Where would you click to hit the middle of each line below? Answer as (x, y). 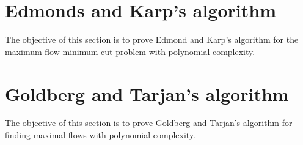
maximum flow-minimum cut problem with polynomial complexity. (130, 51)
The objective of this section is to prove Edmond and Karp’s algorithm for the (152, 39)
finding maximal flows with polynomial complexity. (100, 135)
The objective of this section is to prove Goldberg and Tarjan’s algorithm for (149, 123)
